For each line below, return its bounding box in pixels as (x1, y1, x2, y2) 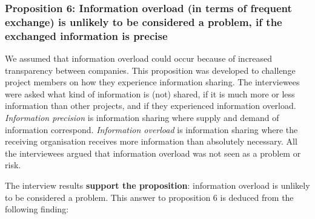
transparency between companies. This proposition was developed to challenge (5, 64, 296, 76)
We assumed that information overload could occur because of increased (5, 52, 273, 65)
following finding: (5, 203, 69, 215)
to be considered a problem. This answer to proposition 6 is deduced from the (5, 191, 294, 203)
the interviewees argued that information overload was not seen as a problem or (5, 146, 301, 159)
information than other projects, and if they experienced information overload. (5, 99, 296, 112)
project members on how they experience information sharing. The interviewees (5, 76, 300, 88)
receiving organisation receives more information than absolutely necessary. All (5, 135, 297, 148)
